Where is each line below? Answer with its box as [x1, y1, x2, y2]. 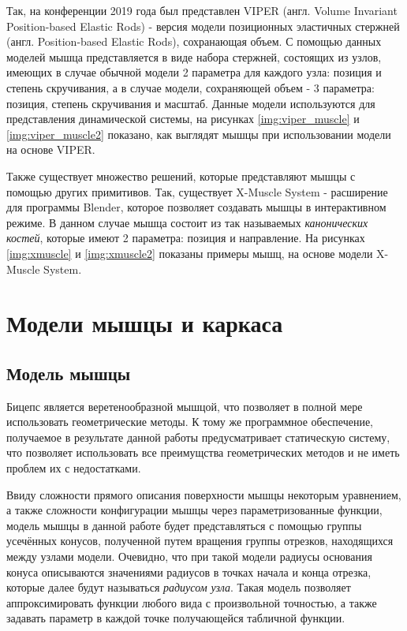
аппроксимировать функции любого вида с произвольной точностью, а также [6, 594, 377, 610]
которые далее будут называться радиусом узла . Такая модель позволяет [6, 579, 351, 596]
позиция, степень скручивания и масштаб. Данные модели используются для [6, 95, 375, 111]
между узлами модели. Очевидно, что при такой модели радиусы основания [6, 548, 372, 565]
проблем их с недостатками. [6, 460, 141, 476]
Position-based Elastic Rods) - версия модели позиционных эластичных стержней [6, 17, 400, 34]
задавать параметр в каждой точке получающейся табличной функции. [6, 610, 345, 626]
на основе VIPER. [6, 141, 95, 158]
